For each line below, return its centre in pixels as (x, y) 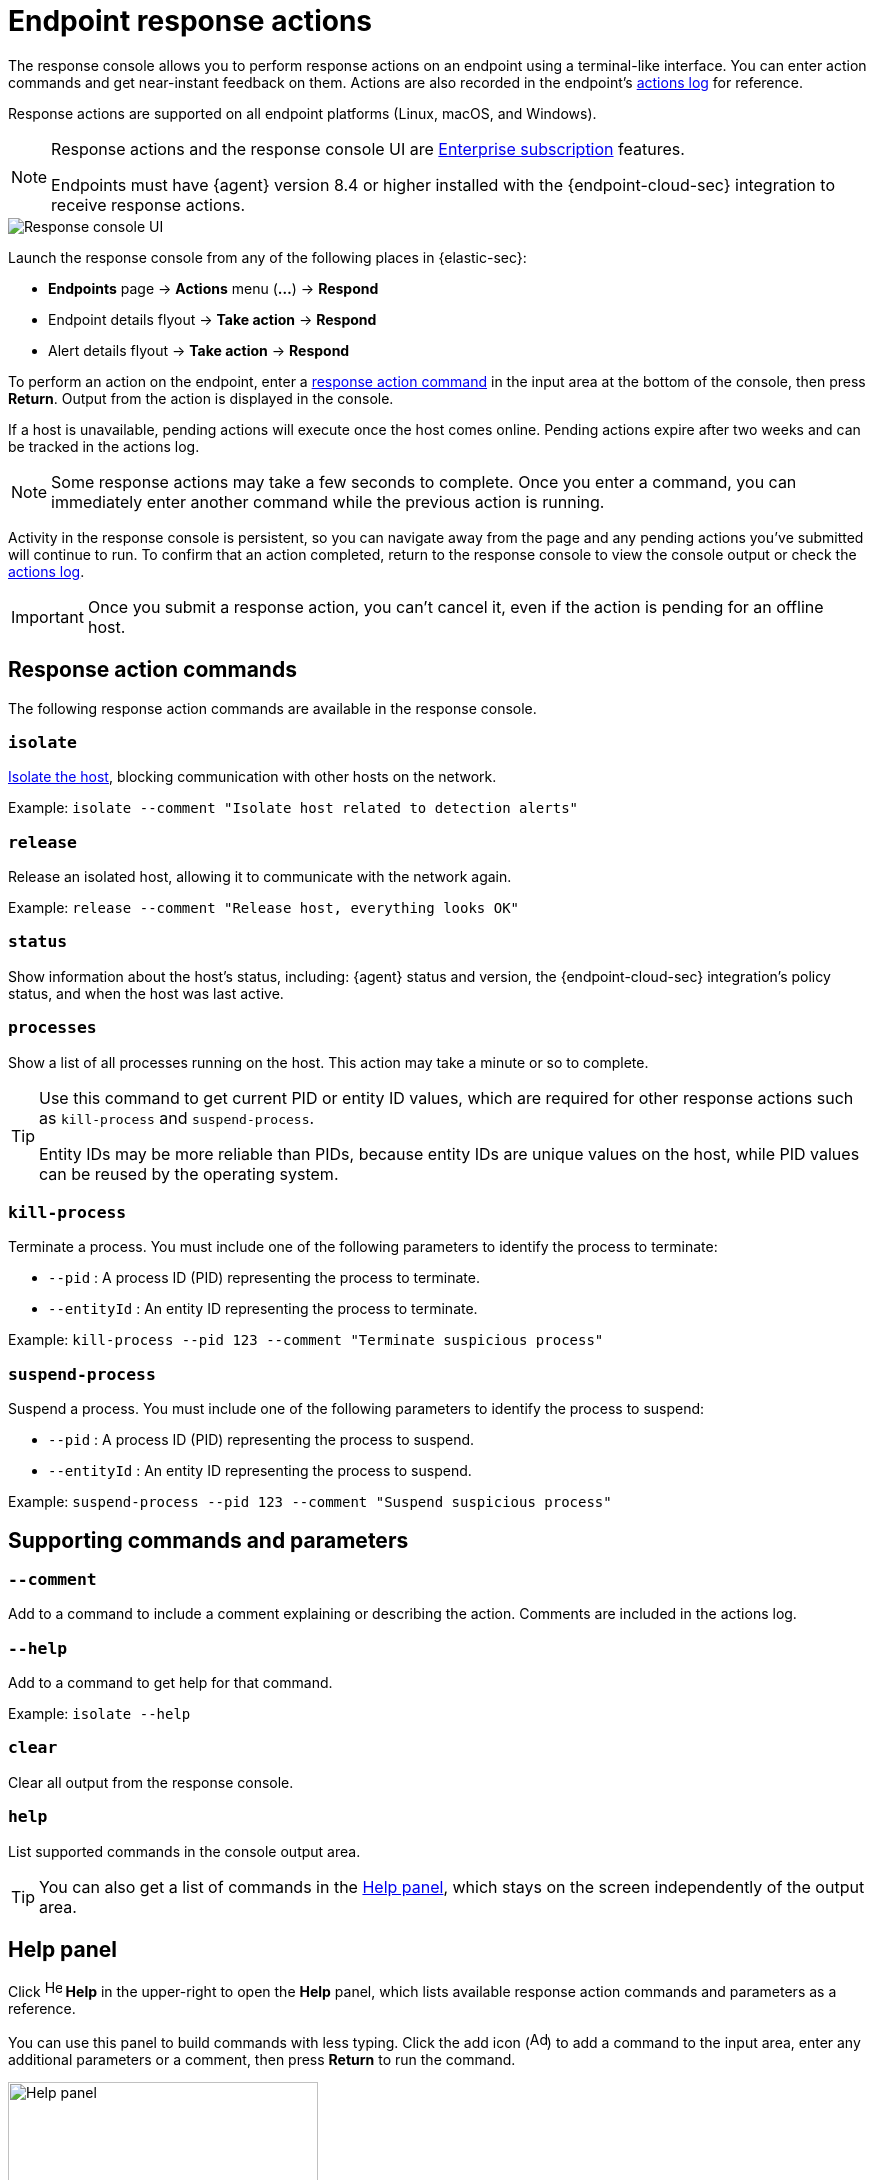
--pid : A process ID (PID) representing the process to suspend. (261, 1440)
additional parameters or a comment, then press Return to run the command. (262, 2060)
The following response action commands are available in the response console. (272, 708)
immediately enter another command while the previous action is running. (328, 501)
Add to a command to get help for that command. (170, 1683)
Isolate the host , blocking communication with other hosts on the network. (252, 777)
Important (47, 616)
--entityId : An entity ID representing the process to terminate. (263, 1309)
